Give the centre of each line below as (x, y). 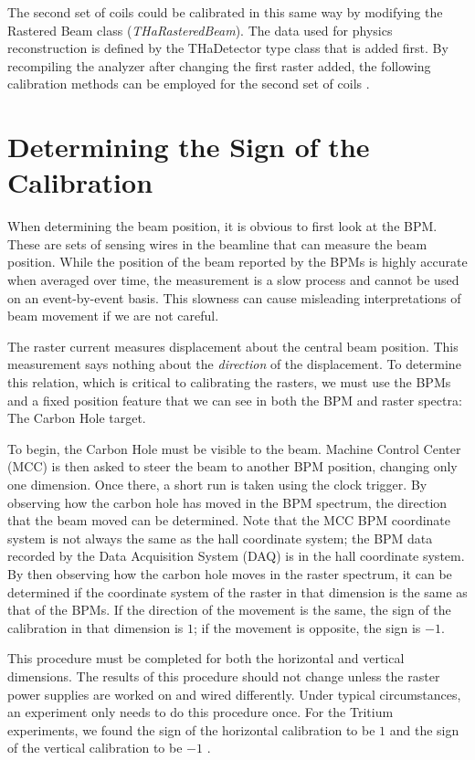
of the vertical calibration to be (95, 748)
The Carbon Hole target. (77, 418)
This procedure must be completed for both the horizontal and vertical (206, 658)
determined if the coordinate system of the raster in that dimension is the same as (237, 591)
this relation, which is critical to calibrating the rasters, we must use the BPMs (229, 382)
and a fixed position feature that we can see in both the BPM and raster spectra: (235, 400)
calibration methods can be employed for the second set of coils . (189, 84)
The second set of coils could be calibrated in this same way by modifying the (225, 12)
